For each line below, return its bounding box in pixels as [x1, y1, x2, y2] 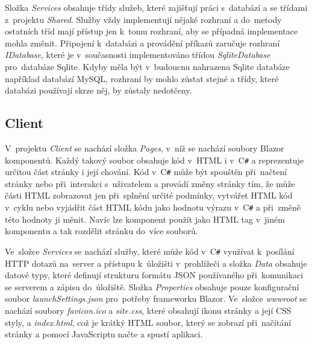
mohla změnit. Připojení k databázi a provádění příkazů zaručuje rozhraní [5, 36, 280, 49]
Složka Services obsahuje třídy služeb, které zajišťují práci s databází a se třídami [5, 1, 308, 13]
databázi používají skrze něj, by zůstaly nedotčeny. [5, 84, 192, 97]
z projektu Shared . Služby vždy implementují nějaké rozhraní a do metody [5, 13, 282, 25]
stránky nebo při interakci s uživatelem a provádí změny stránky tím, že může [5, 177, 295, 190]
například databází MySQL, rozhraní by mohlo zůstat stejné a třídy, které [5, 72, 279, 84]
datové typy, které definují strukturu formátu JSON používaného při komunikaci [5, 269, 304, 281]
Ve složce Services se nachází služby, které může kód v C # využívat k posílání [5, 244, 295, 257]
